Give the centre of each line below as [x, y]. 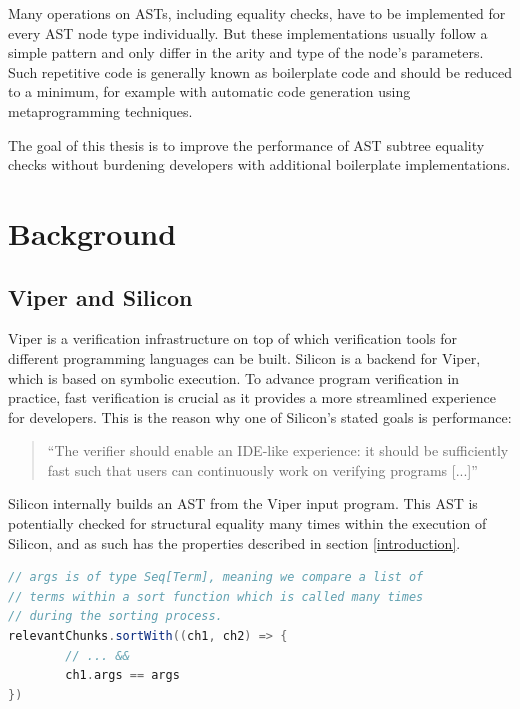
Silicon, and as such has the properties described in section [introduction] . [234, 542]
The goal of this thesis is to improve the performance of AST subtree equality [246, 144]
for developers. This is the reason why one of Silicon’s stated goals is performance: [260, 416]
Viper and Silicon [100, 296]
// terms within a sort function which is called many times [216, 596]
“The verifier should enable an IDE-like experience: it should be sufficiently [278, 450]
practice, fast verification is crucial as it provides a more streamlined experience [252, 397]
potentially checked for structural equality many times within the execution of [247, 523]
